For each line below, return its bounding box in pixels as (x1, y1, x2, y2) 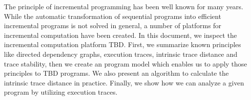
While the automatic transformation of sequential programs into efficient (4, 11, 221, 21)
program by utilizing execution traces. (4, 87, 118, 97)
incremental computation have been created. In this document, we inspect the (4, 30, 237, 40)
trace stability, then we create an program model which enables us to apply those (4, 58, 247, 68)
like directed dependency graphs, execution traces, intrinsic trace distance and (4, 49, 238, 59)
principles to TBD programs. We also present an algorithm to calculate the (4, 68, 229, 78)
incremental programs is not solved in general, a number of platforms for (4, 20, 222, 31)
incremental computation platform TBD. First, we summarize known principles (4, 39, 241, 50)
